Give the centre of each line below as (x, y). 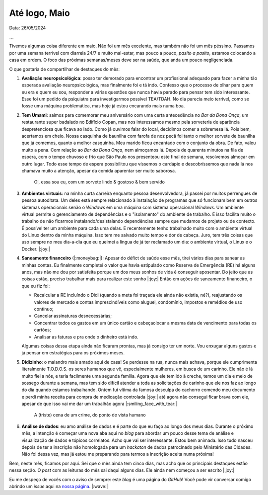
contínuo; (44, 309)
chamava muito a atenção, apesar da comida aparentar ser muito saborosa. (99, 170)
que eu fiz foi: (36, 286)
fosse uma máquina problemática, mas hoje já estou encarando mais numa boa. (103, 106)
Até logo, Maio (40, 13)
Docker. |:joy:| (36, 249)
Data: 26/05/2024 (28, 28)
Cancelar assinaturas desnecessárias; (73, 316)
